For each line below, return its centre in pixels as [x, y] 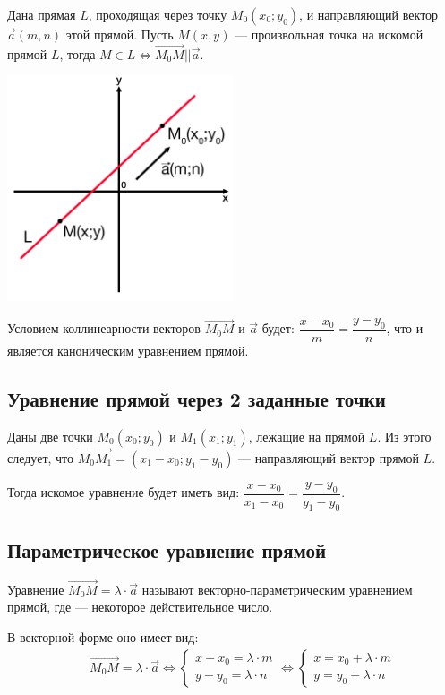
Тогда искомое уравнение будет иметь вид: [124, 492]
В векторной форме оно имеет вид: [103, 637]
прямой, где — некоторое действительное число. [140, 607]
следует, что [41, 457]
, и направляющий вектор [369, 14]
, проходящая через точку [158, 14]
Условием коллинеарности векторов [104, 328]
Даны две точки [50, 436]
